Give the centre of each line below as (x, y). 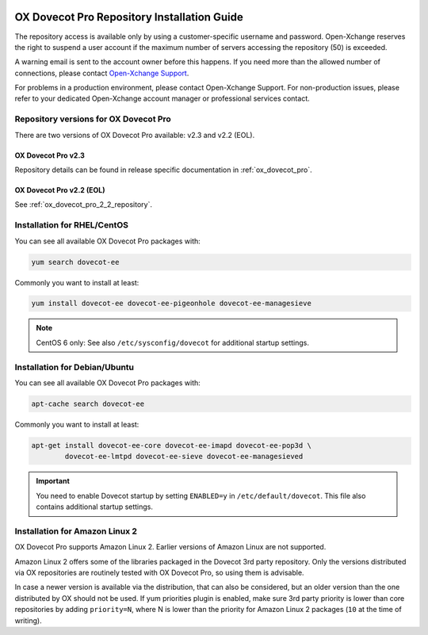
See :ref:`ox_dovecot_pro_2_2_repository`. (83, 205)
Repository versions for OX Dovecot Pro (93, 119)
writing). (29, 620)
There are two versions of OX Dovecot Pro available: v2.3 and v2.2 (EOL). (135, 135)
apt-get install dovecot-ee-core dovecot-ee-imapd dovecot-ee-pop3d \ (172, 445)
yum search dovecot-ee (75, 262)
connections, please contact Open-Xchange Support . (102, 73)
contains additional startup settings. (95, 507)
